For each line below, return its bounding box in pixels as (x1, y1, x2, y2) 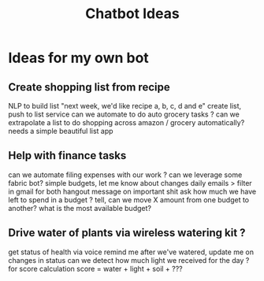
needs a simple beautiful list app (8, 127, 113, 135)
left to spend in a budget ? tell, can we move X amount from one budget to (8, 194, 250, 205)
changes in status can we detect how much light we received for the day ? (8, 255, 250, 264)
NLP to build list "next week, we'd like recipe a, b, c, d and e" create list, (8, 102, 242, 110)
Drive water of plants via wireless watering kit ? (8, 226, 246, 240)
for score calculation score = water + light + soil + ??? (8, 264, 183, 273)
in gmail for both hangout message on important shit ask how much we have (8, 187, 257, 196)
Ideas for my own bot (8, 49, 150, 67)
